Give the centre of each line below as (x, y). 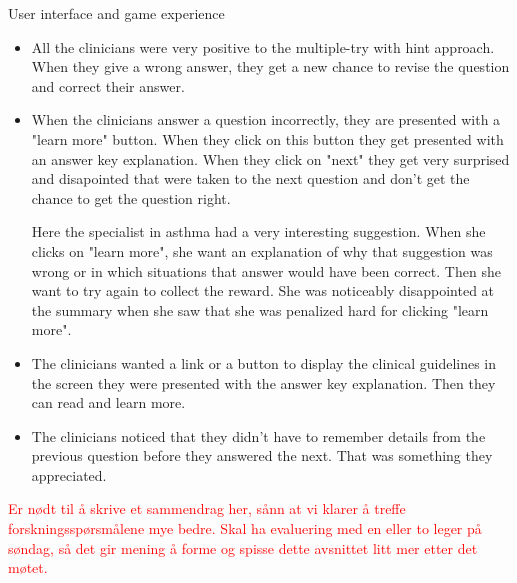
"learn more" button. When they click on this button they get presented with (267, 138)
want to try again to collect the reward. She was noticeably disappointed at (263, 290)
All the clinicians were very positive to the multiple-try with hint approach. (263, 46)
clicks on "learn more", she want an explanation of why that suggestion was (262, 250)
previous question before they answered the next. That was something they (262, 455)
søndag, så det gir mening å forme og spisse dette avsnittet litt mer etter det (243, 547)
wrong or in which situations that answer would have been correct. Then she (266, 270)
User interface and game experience (116, 13)
